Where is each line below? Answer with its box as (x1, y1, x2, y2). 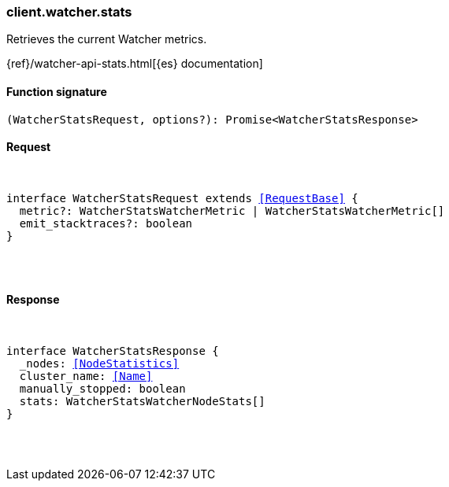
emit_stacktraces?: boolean (19, 216, 193, 230)
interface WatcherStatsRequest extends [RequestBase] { (6, 191, 358, 205)
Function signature (6, 84, 107, 98)
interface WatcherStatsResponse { (6, 345, 219, 358)
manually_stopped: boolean (19, 382, 186, 396)
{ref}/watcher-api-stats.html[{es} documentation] (6, 57, 263, 71)
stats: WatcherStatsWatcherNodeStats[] (19, 395, 265, 408)
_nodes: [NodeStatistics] (19, 357, 180, 371)
